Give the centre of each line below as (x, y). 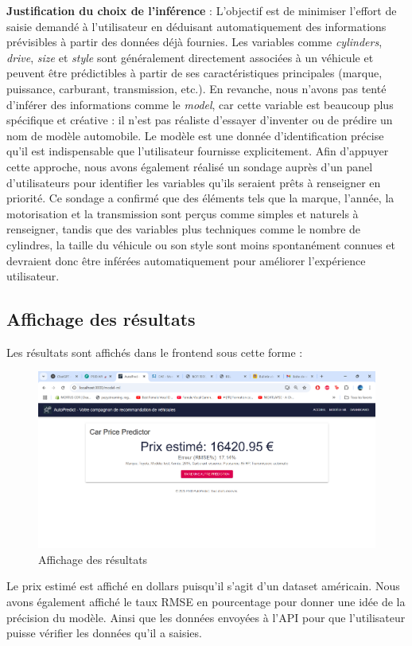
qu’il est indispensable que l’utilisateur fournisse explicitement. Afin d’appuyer (198, 151)
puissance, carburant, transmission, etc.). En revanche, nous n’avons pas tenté (196, 88)
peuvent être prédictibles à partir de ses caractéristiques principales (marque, (194, 73)
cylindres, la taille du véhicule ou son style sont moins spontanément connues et (201, 244)
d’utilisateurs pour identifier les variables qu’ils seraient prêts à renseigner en (194, 182)
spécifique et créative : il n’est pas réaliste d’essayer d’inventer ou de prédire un (200, 120)
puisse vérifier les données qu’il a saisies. (104, 633)
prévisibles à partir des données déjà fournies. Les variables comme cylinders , (194, 42)
